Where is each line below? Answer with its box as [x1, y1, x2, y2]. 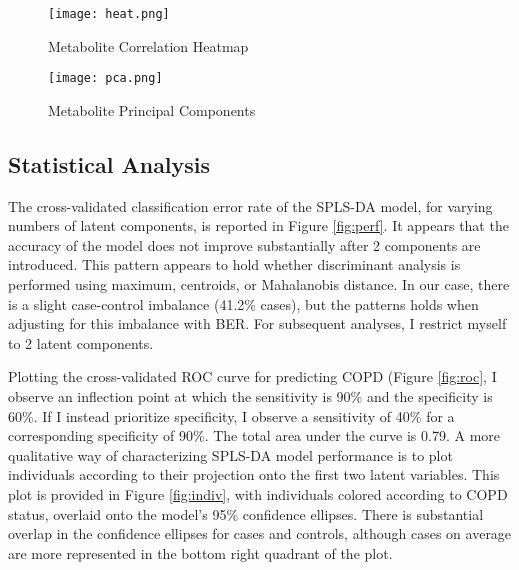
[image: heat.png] [48, 7, 170, 21]
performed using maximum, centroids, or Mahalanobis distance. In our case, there [8, 274, 510, 295]
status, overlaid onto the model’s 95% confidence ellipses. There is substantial [8, 503, 484, 524]
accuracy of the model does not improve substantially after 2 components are [8, 234, 481, 255]
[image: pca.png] [48, 71, 163, 86]
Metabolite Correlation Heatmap [48, 35, 249, 56]
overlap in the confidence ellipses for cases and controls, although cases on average [8, 523, 512, 544]
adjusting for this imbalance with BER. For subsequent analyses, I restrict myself [8, 313, 507, 334]
